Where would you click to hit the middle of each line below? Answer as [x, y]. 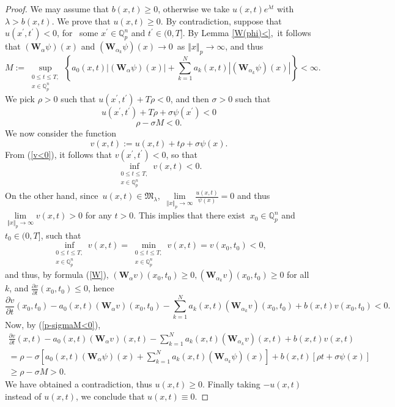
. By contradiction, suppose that [221, 21]
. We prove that [81, 21]
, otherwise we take [194, 9]
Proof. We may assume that [57, 9]
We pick [20, 99]
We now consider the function [61, 133]
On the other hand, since [52, 196]
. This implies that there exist [189, 215]
